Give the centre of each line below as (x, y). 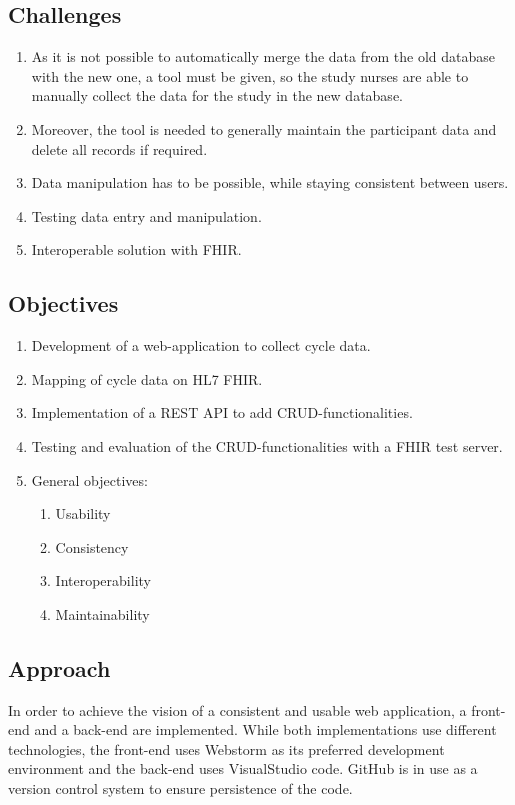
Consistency (92, 546)
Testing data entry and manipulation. (146, 215)
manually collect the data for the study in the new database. (217, 95)
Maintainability (102, 613)
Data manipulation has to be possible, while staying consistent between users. (270, 182)
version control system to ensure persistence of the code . (180, 788)
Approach (59, 667)
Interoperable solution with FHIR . (136, 249)
